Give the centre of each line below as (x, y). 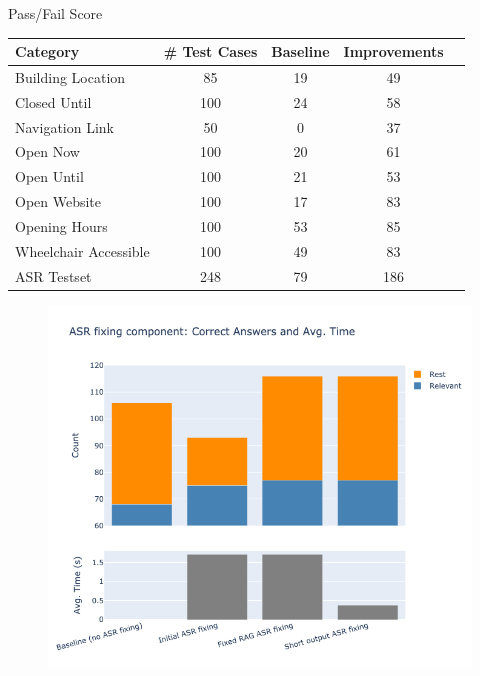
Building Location (70, 76)
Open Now (47, 151)
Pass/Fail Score (55, 13)
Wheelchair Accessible (82, 250)
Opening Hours (61, 226)
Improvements (393, 51)
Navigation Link (64, 126)
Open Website (58, 201)
